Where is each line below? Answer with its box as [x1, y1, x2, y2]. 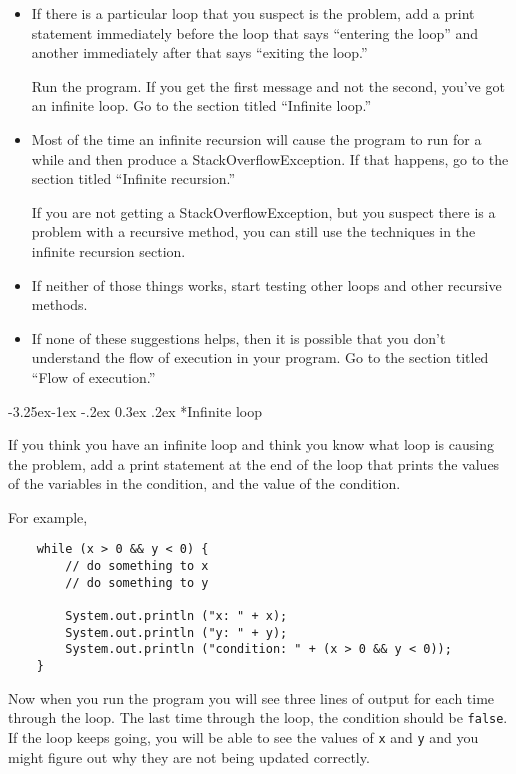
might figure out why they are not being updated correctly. [8, 746, 370, 767]
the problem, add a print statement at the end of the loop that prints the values [8, 453, 500, 474]
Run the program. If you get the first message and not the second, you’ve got [31, 75, 505, 96]
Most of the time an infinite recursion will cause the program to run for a [31, 128, 482, 149]
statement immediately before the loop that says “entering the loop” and [31, 22, 479, 43]
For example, [8, 506, 88, 527]
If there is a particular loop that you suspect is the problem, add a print [31, 3, 475, 23]
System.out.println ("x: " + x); [65, 609, 288, 624]
